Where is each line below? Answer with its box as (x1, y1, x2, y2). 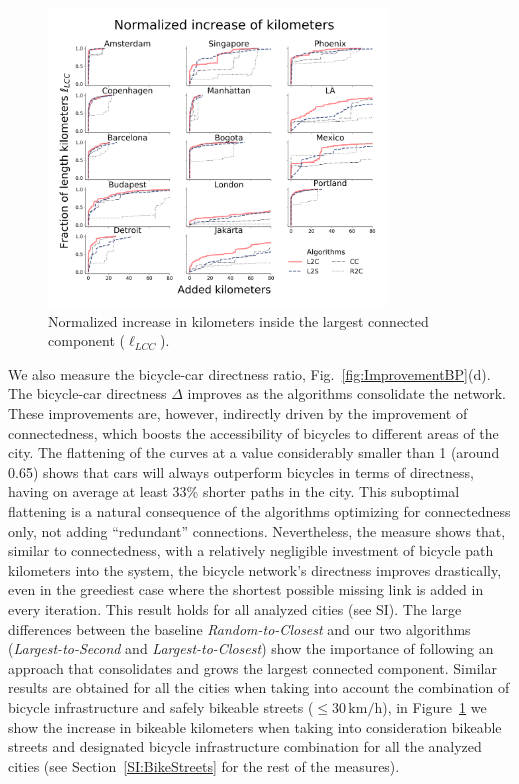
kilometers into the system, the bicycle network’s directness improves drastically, (8, 559, 502, 580)
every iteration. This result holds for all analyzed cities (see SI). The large (8, 599, 462, 619)
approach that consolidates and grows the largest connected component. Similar (8, 657, 497, 678)
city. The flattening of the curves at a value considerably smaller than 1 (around (8, 442, 500, 463)
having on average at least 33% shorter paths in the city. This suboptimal (8, 481, 460, 502)
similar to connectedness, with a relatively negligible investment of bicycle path (8, 540, 494, 561)
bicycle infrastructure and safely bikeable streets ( (8, 696, 314, 717)
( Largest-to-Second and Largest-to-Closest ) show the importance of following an (8, 638, 494, 659)
